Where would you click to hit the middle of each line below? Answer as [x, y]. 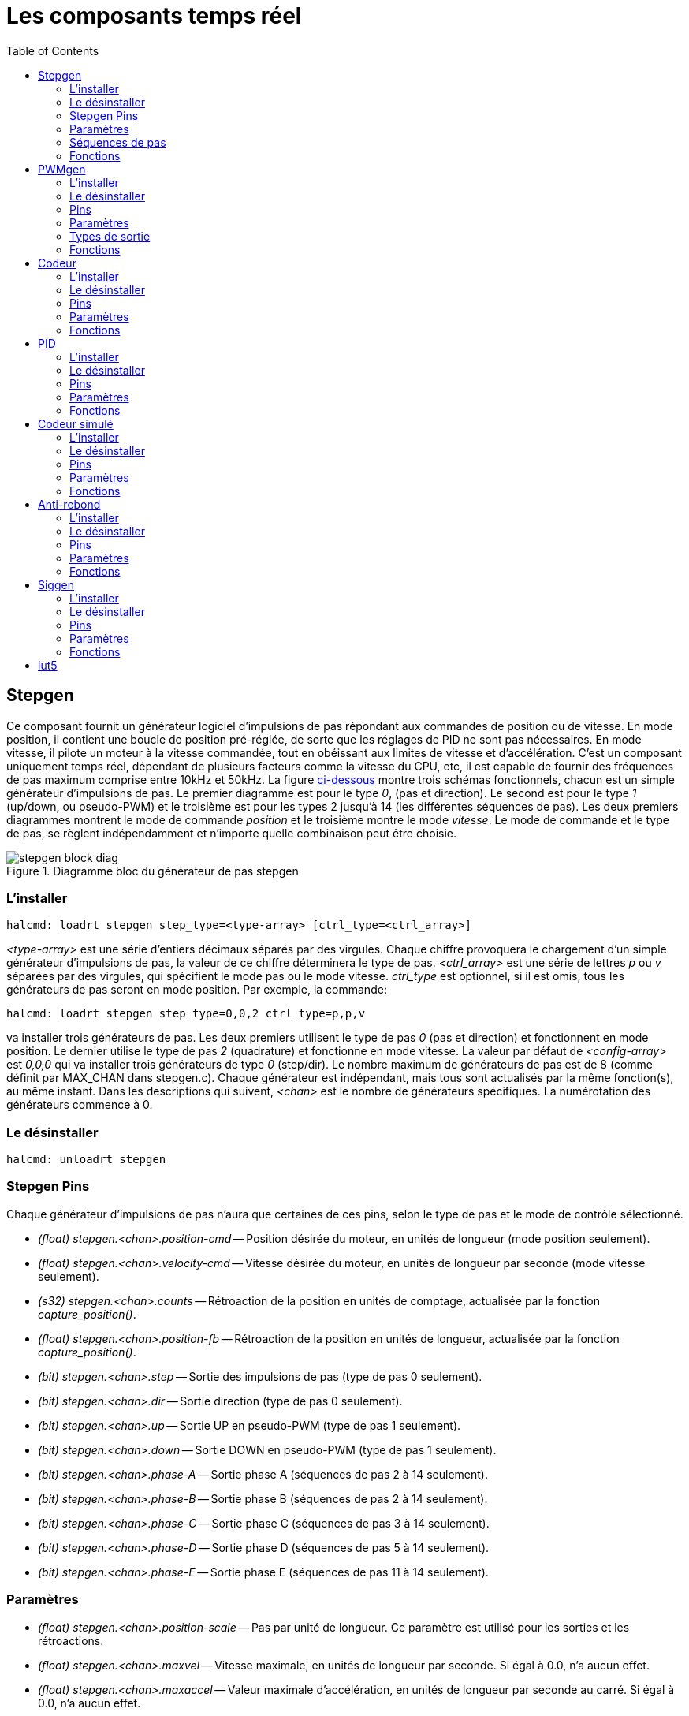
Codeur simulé [76, 423]
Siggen [56, 584]
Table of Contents [53, 50]
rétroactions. [71, 1640]
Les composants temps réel [154, 16]
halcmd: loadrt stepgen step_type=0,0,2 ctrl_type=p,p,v [186, 1014]
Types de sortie [110, 236]
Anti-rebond [69, 504]
